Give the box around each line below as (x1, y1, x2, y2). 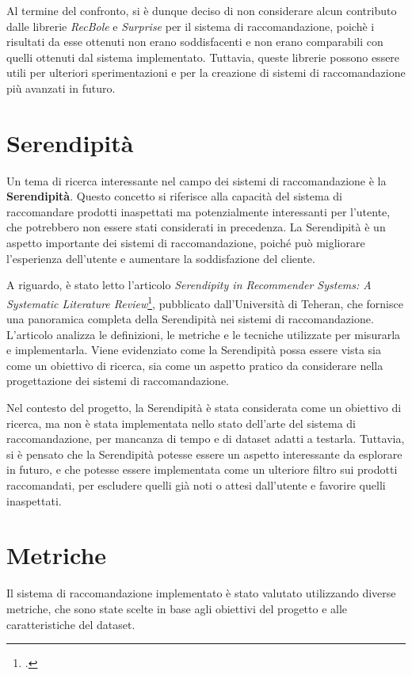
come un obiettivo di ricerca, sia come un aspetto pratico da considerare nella (6, 357, 383, 373)
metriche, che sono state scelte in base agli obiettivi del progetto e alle (6, 600, 348, 616)
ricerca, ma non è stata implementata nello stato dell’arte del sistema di (6, 414, 356, 431)
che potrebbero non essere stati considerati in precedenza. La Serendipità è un (6, 219, 386, 235)
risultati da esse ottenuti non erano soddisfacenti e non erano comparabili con (6, 33, 383, 50)
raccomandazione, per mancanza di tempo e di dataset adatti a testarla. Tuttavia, (6, 430, 405, 447)
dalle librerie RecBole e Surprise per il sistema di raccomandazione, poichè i (6, 17, 375, 34)
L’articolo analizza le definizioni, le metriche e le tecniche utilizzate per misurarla (6, 326, 401, 342)
